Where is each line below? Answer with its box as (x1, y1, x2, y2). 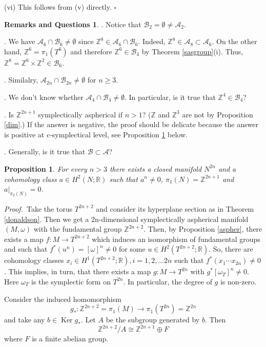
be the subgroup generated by (106, 314, 200, 325)
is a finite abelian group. (32, 333, 109, 344)
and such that (4, 243, 48, 254)
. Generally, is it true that (4, 146, 86, 157)
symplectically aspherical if (38, 109, 123, 119)
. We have (4, 36, 35, 47)
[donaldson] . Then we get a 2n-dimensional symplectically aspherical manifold (4, 213, 249, 224)
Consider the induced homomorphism (4, 293, 121, 304)
